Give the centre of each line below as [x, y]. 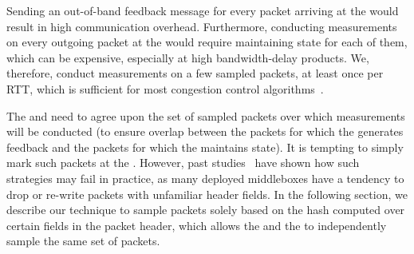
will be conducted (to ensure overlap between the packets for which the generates [205, 131]
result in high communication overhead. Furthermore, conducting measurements [202, 26]
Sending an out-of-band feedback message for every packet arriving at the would [203, 10]
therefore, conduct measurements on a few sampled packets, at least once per [195, 73]
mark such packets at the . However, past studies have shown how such [183, 163]
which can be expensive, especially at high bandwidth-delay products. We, [188, 57]
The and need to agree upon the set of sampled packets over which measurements [206, 115]
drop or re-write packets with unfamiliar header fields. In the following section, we [207, 194]
